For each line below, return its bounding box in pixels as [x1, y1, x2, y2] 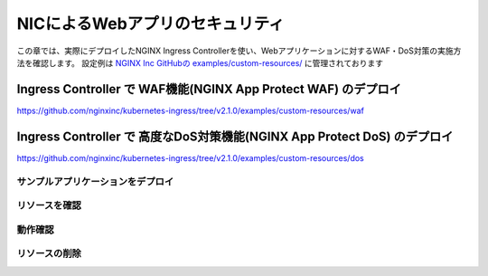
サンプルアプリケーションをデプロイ [16, 175, 174, 187]
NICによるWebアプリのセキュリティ [16, 14, 285, 33]
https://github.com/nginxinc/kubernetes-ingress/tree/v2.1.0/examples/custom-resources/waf [16, 105, 365, 116]
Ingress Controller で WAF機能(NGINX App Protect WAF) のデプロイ [16, 81, 401, 97]
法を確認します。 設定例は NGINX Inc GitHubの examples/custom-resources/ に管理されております [16, 57, 384, 68]
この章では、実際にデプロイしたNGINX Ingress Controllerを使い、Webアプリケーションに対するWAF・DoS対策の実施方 [16, 45, 462, 56]
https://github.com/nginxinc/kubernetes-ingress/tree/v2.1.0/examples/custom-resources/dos [16, 152, 365, 163]
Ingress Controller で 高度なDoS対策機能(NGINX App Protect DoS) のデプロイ [16, 128, 454, 144]
